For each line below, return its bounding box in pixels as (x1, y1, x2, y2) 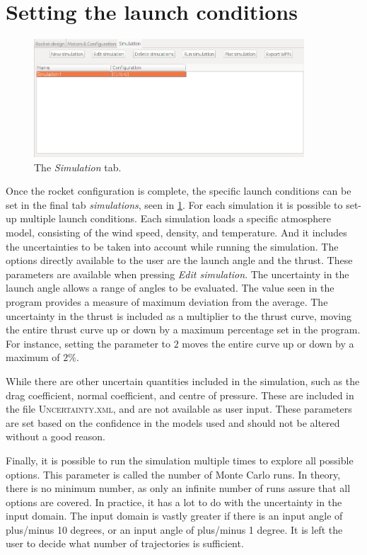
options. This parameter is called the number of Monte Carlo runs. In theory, (6, 467, 341, 481)
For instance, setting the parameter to (6, 336, 171, 350)
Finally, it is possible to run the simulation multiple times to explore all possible (6, 452, 354, 467)
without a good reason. (6, 429, 105, 444)
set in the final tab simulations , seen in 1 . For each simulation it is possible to (6, 197, 343, 212)
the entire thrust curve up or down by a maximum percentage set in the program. (6, 322, 361, 337)
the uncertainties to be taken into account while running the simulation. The (6, 239, 339, 253)
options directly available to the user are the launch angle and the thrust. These (6, 253, 353, 268)
